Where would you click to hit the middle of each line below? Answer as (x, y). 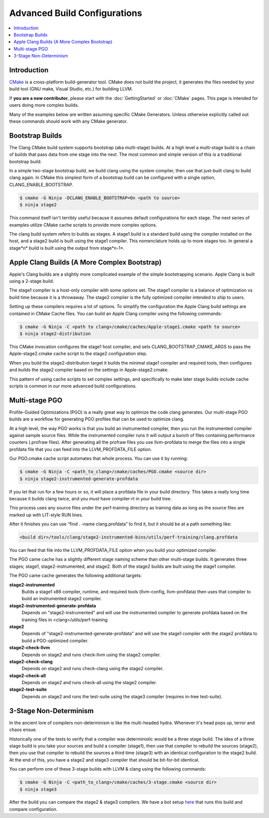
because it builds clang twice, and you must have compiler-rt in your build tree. (90, 498)
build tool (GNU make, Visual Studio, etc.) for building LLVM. (71, 89)
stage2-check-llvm (30, 648)
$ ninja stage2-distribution (55, 334)
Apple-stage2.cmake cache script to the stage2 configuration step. (78, 354)
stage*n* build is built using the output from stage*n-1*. (67, 248)
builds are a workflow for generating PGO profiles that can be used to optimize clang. (97, 419)
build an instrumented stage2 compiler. (62, 599)
